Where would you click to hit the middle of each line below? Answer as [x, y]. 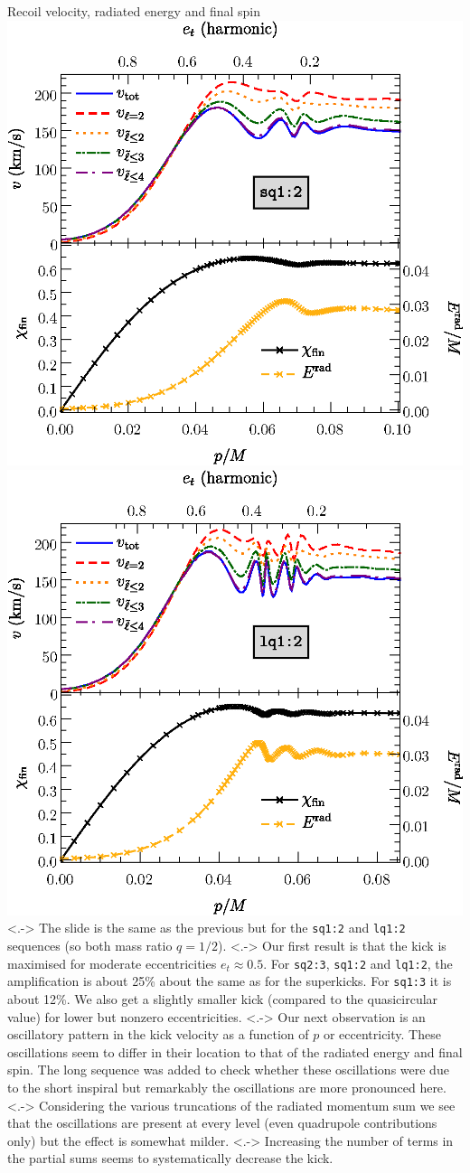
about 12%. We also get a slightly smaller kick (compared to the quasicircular [223, 999]
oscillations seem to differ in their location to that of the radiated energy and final [235, 1051]
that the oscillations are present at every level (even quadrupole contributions [222, 1123]
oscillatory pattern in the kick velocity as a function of [158, 1034]
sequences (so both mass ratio [90, 946]
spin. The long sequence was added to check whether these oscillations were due [228, 1070]
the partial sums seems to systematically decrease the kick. [170, 1158]
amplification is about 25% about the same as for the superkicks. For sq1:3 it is [230, 981]
